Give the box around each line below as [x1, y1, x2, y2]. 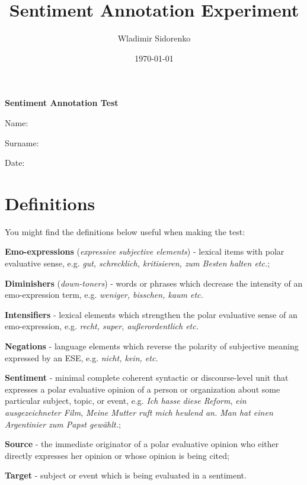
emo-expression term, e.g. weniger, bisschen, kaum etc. [5, 288, 203, 301]
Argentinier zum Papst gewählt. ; [5, 417, 121, 430]
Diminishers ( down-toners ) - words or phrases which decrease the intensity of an [5, 277, 303, 289]
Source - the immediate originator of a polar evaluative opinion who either [5, 438, 279, 450]
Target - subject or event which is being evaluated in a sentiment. [5, 469, 247, 481]
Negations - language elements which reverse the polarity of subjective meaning [5, 339, 299, 352]
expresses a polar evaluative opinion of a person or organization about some [5, 383, 280, 395]
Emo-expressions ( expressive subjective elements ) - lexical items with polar [5, 245, 284, 258]
